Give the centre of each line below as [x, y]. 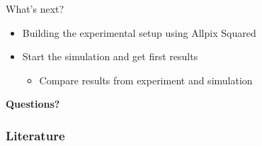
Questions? [33, 104]
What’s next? [35, 9]
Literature [35, 135]
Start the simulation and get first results [110, 56]
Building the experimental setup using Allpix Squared [139, 32]
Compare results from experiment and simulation [146, 80]
